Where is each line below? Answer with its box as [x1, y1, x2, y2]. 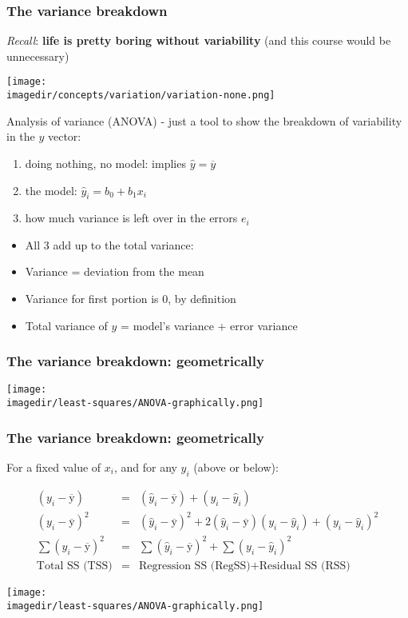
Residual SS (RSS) [259, 560, 351, 572]
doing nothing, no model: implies [25, 154, 186, 171]
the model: [25, 181, 77, 198]
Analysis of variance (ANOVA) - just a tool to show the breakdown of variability [6, 112, 402, 129]
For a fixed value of [6, 459, 101, 476]
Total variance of [25, 317, 108, 333]
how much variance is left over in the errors [25, 209, 238, 226]
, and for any [113, 459, 177, 476]
